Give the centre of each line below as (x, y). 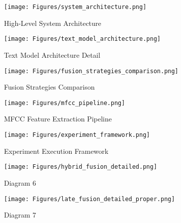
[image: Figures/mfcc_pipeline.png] (65, 103)
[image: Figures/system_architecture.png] (75, 7)
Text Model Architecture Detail (52, 55)
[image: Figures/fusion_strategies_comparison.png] (91, 71)
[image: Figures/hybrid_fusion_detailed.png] (81, 167)
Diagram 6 (20, 182)
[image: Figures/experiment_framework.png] (77, 135)
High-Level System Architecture (53, 23)
